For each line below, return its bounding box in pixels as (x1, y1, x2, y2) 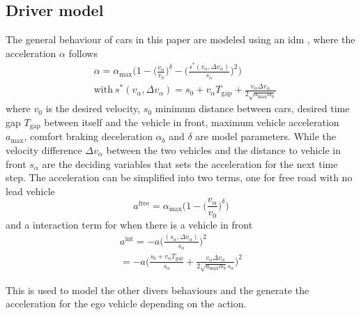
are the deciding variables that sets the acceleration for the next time (42, 156, 338, 171)
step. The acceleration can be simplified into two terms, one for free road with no (6, 170, 353, 185)
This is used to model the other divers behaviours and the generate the (6, 282, 309, 297)
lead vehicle (6, 183, 55, 198)
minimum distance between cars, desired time (155, 101, 350, 116)
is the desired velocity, (45, 101, 141, 116)
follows (68, 45, 98, 60)
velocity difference (6, 142, 82, 157)
